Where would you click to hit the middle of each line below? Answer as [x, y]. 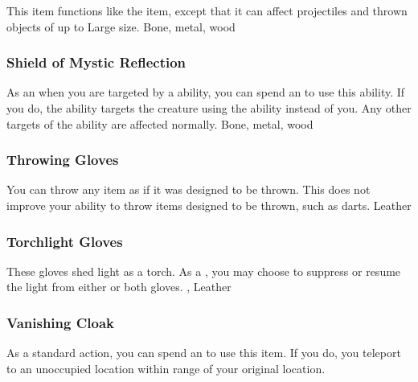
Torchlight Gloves [65, 241]
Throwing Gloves [63, 160]
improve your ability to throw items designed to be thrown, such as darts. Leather [209, 205]
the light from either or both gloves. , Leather [119, 287]
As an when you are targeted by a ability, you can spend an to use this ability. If [206, 92]
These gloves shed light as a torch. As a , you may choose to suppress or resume [204, 271]
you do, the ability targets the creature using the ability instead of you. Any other [209, 108]
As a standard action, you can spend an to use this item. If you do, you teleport [204, 353]
